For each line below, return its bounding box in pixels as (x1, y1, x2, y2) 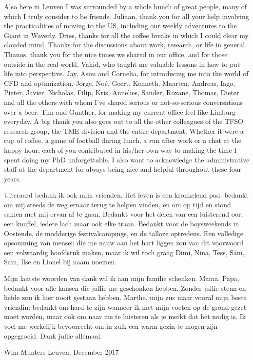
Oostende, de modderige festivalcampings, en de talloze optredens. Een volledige (4, 228, 243, 238)
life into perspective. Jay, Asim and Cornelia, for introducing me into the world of (4, 68, 249, 79)
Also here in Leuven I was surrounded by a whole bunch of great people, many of (4, 1, 247, 11)
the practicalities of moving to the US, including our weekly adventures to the (4, 20, 237, 31)
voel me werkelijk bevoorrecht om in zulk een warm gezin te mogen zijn (4, 321, 218, 331)
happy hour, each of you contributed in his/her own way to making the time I (4, 144, 237, 155)
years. (4, 173, 21, 183)
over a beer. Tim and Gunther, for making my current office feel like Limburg (4, 106, 235, 117)
